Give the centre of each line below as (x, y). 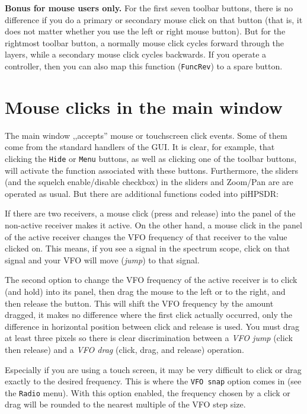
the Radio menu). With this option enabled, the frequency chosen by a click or (148, 392)
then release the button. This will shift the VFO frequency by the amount (139, 303)
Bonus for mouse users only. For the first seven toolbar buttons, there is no (149, 8)
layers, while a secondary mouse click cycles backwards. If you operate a (136, 54)
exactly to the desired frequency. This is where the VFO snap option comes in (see (153, 381)
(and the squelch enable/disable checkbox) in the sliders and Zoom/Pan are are (149, 182)
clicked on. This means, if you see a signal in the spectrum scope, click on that (148, 248)
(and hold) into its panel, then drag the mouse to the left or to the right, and (145, 291)
